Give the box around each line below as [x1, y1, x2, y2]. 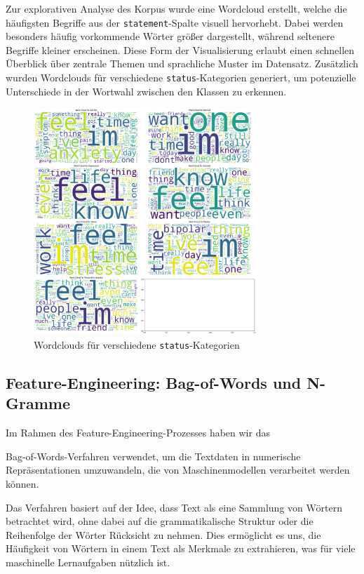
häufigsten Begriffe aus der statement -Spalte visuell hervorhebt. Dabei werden [6, 15, 344, 29]
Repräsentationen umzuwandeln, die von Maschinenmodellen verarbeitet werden [6, 462, 350, 477]
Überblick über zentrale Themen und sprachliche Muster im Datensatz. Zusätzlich [6, 56, 358, 71]
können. [6, 476, 39, 490]
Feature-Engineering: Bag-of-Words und [6, 371, 302, 393]
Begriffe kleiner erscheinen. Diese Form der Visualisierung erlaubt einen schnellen [6, 42, 355, 57]
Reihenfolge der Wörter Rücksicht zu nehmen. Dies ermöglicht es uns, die [6, 527, 321, 542]
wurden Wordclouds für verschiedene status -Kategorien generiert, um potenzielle [6, 70, 356, 85]
